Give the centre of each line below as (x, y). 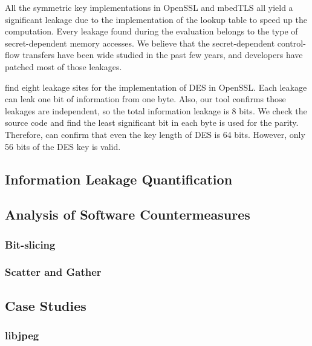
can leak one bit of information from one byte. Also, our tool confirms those (145, 99)
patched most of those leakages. (63, 66)
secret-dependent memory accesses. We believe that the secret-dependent (140, 43)
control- (291, 43)
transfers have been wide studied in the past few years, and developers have (163, 55)
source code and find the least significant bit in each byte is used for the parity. (152, 122)
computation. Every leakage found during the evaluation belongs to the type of (151, 31)
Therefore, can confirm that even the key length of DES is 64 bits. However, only (155, 134)
